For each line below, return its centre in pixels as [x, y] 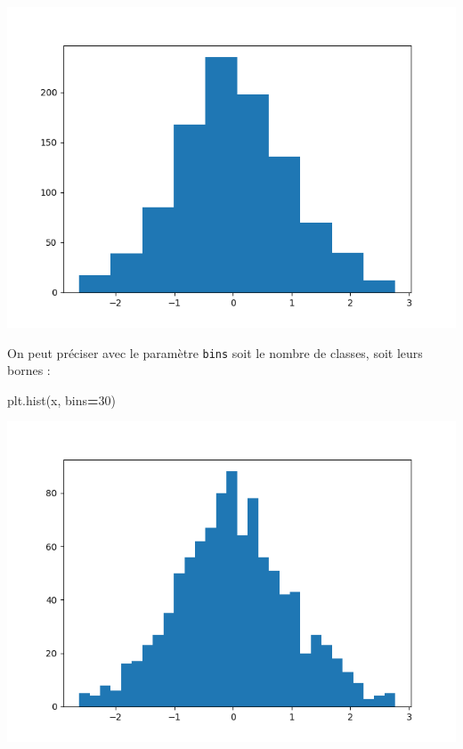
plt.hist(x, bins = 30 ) [62, 399]
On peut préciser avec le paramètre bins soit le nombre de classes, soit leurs [215, 352]
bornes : [29, 370]
